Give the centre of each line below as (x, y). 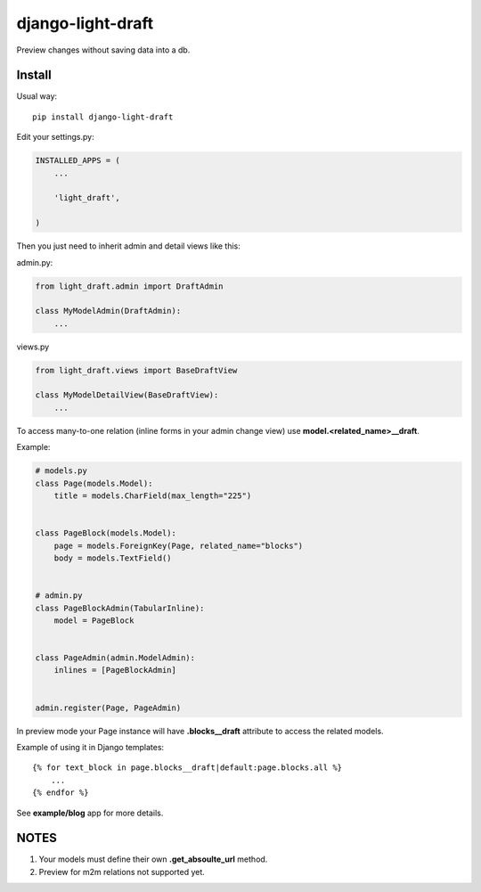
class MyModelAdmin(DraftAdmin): (108, 311)
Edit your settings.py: (55, 137)
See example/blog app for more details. (90, 813)
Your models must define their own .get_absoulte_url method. (153, 859)
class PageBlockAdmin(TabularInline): (120, 608)
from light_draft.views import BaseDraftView (136, 370)
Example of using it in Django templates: (90, 747)
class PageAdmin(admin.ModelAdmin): (115, 658)
